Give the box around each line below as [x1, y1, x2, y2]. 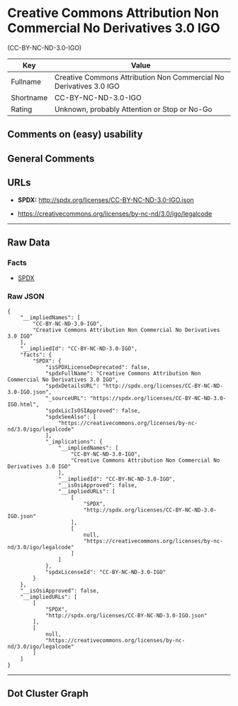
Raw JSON [7, 292, 45, 302]
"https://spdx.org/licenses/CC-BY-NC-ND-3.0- [89, 395, 227, 402]
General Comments [7, 153, 95, 165]
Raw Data [7, 236, 51, 248]
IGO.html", [7, 401, 40, 408]
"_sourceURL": [45, 395, 87, 402]
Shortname [11, 92, 48, 102]
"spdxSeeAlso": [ [45, 413, 97, 420]
